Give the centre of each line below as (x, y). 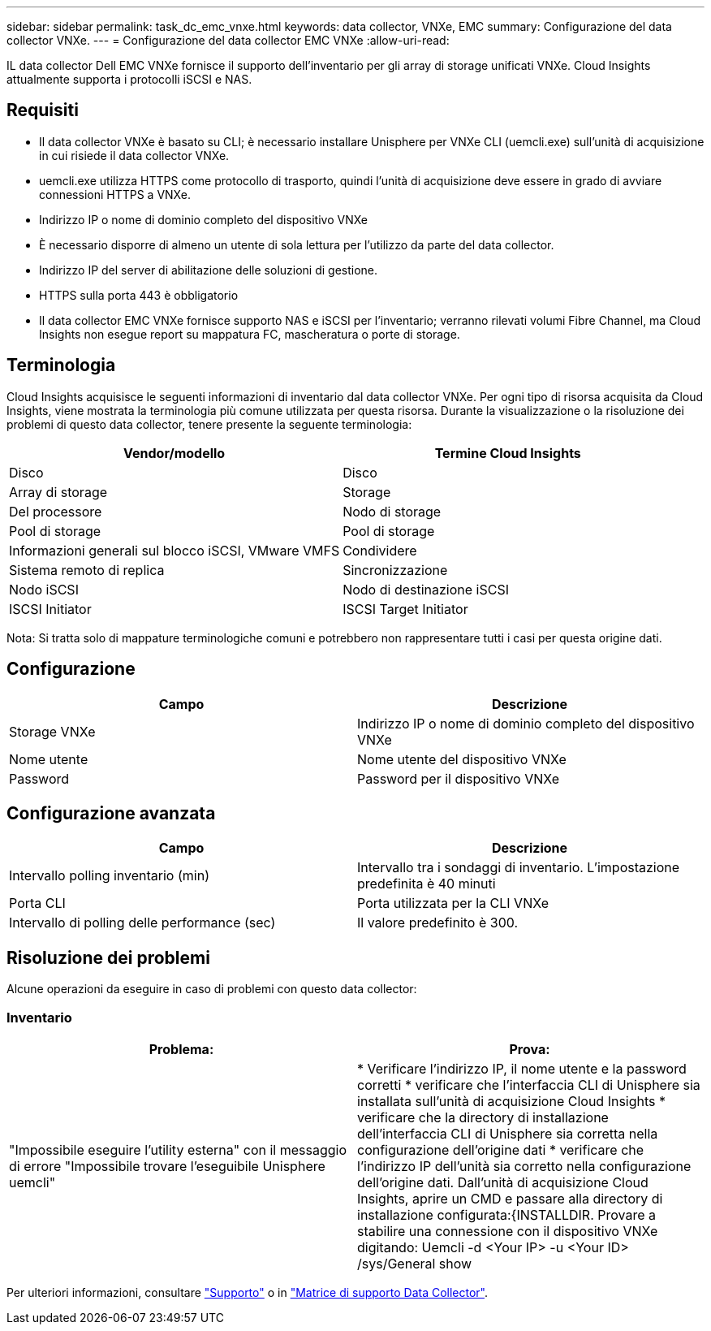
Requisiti (43, 110)
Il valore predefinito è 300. (438, 923)
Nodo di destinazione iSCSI (426, 589)
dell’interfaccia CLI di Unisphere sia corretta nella (508, 1133)
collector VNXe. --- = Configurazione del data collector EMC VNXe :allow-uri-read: (228, 40)
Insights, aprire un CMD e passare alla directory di (510, 1198)
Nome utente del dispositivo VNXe (462, 759)
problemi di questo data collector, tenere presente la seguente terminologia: (209, 424)
